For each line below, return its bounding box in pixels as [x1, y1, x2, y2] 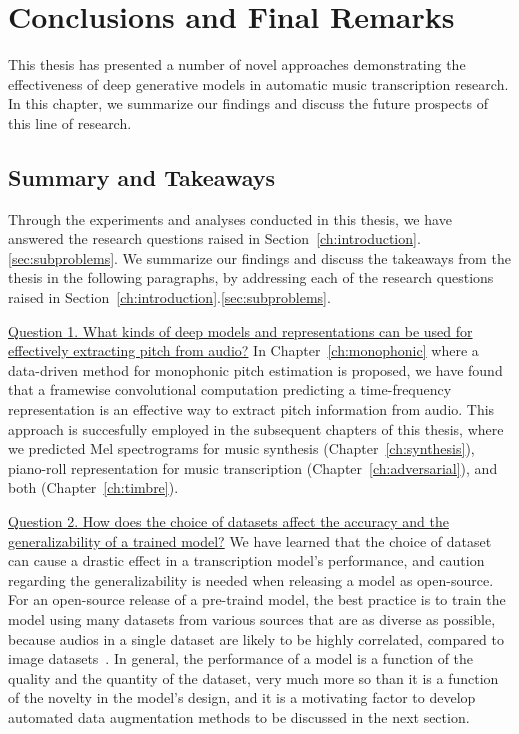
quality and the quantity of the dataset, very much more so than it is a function [8, 667, 499, 688]
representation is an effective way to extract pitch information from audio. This [8, 399, 495, 420]
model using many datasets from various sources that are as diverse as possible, [8, 608, 496, 629]
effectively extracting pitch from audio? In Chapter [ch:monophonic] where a [8, 340, 479, 361]
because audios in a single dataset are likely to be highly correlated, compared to [8, 628, 504, 649]
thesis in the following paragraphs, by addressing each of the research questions [8, 267, 494, 288]
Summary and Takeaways [8, 161, 276, 192]
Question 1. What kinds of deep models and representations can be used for [8, 320, 473, 341]
